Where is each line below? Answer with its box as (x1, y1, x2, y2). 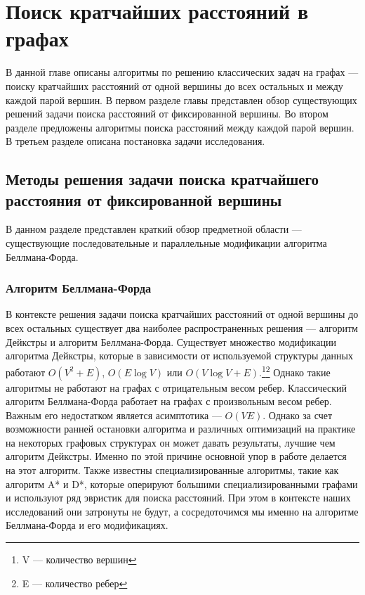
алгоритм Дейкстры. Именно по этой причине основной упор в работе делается (6, 449, 347, 463)
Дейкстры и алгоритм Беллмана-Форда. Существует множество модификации (6, 334, 336, 349)
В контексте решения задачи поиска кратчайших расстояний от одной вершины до (6, 307, 359, 321)
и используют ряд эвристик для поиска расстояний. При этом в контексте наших (6, 490, 351, 505)
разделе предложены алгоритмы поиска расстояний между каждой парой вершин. (6, 120, 354, 134)
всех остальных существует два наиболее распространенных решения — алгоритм (6, 321, 358, 335)
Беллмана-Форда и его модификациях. (6, 518, 168, 532)
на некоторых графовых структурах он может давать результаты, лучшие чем (6, 435, 336, 449)
